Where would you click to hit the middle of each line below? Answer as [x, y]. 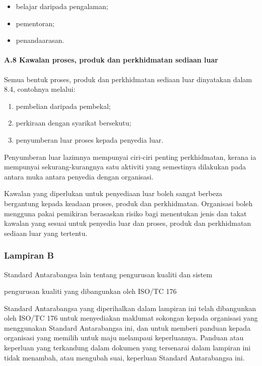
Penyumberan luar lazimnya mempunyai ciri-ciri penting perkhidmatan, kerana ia [130, 157]
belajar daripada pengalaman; [62, 6]
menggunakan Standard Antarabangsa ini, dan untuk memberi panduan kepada [127, 327]
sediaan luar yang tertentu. [46, 233]
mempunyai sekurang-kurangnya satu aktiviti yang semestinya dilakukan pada [125, 167]
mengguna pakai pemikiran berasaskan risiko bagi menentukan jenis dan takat [125, 213]
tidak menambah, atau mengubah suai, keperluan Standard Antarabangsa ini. [124, 357]
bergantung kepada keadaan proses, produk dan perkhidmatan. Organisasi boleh [128, 203]
